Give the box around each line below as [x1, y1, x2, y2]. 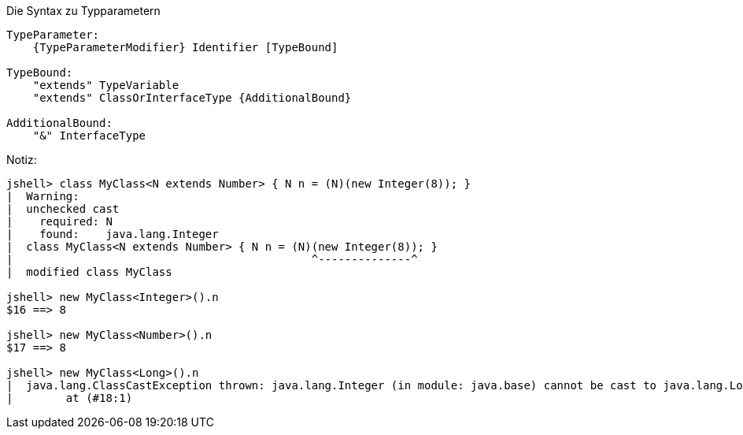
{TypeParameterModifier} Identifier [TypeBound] [32, 41, 338, 54]
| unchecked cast [6, 203, 120, 215]
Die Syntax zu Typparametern [6, 4, 161, 17]
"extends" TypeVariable [32, 79, 179, 91]
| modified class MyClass [6, 266, 172, 278]
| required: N [6, 215, 113, 228]
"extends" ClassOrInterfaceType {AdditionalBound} [32, 91, 352, 104]
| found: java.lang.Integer [6, 228, 219, 240]
